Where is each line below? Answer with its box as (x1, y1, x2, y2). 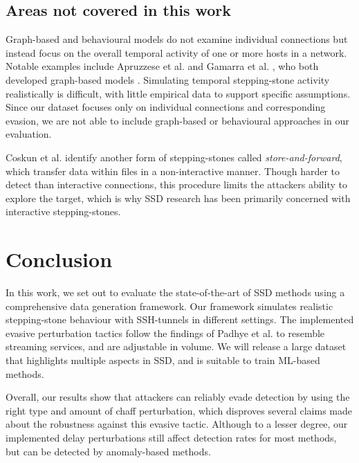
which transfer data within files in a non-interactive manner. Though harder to (6, 163, 340, 178)
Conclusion (6, 245, 113, 273)
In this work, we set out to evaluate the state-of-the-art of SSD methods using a (6, 285, 345, 300)
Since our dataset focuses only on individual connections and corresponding (6, 100, 326, 114)
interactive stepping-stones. (6, 204, 121, 219)
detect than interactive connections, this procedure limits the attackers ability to (6, 177, 347, 192)
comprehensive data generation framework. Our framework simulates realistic (6, 298, 333, 313)
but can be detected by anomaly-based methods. (6, 444, 211, 458)
